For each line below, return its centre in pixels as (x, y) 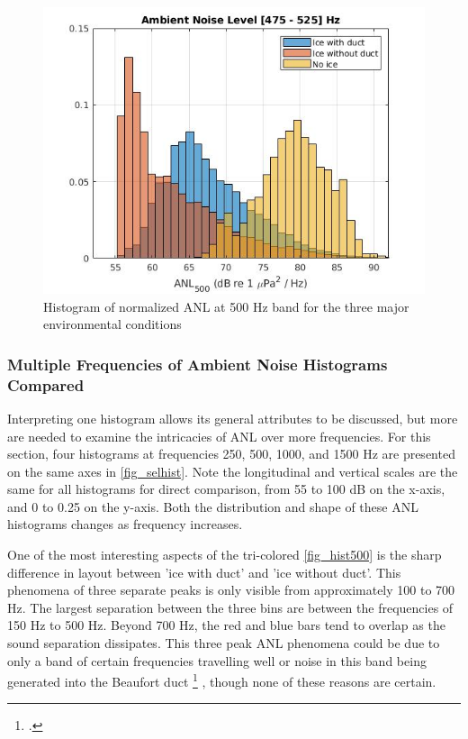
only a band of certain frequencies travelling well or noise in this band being (217, 660)
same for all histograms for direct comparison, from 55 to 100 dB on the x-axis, (226, 489)
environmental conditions (112, 324)
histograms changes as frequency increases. (125, 524)
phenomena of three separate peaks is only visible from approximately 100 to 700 (231, 590)
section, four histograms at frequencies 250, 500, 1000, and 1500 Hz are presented (231, 454)
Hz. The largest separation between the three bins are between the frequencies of (230, 607)
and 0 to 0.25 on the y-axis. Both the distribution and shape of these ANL (213, 506)
